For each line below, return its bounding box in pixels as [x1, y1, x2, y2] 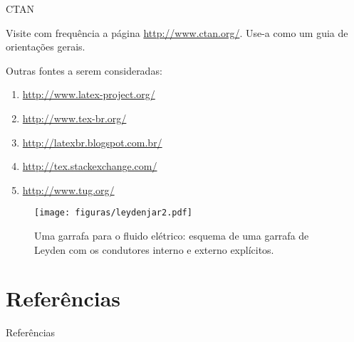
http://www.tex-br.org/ [22, 110, 127, 125]
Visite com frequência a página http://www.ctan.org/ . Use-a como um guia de [6, 25, 348, 40]
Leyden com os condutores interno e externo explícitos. [34, 242, 274, 257]
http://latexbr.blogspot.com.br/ [22, 134, 162, 149]
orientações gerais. [6, 39, 85, 54]
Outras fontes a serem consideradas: [6, 63, 162, 78]
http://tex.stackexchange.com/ [22, 159, 157, 173]
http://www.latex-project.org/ [22, 87, 155, 102]
